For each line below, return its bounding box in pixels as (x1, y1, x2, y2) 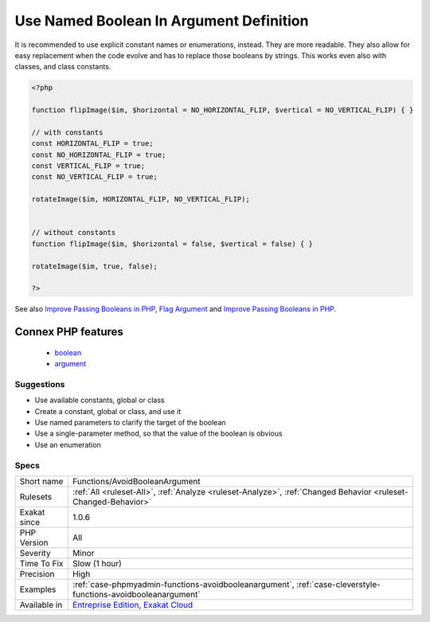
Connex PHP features (14, 325, 123, 338)
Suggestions (14, 378, 65, 389)
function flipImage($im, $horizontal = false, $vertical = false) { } (31, 239, 314, 248)
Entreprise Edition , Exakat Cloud (72, 599, 193, 610)
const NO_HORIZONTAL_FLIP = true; (31, 150, 166, 159)
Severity (19, 547, 51, 558)
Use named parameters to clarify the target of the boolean (34, 418, 226, 428)
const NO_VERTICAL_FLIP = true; (31, 172, 158, 182)
